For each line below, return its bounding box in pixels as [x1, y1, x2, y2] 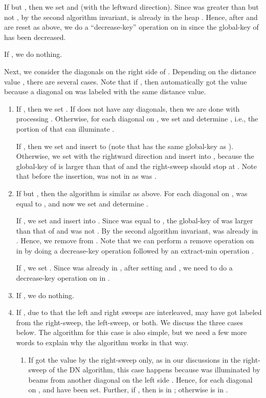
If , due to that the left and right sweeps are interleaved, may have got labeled [16, 307, 262, 318]
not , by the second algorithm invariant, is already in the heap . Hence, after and [4, 11, 258, 22]
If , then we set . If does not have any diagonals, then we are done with [16, 103, 240, 114]
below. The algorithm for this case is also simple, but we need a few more [16, 327, 247, 338]
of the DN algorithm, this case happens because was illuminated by [49, 364, 260, 375]
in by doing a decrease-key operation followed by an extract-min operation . [16, 245, 254, 256]
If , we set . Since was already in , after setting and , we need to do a [16, 262, 233, 273]
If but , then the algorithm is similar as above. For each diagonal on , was [16, 187, 248, 198]
